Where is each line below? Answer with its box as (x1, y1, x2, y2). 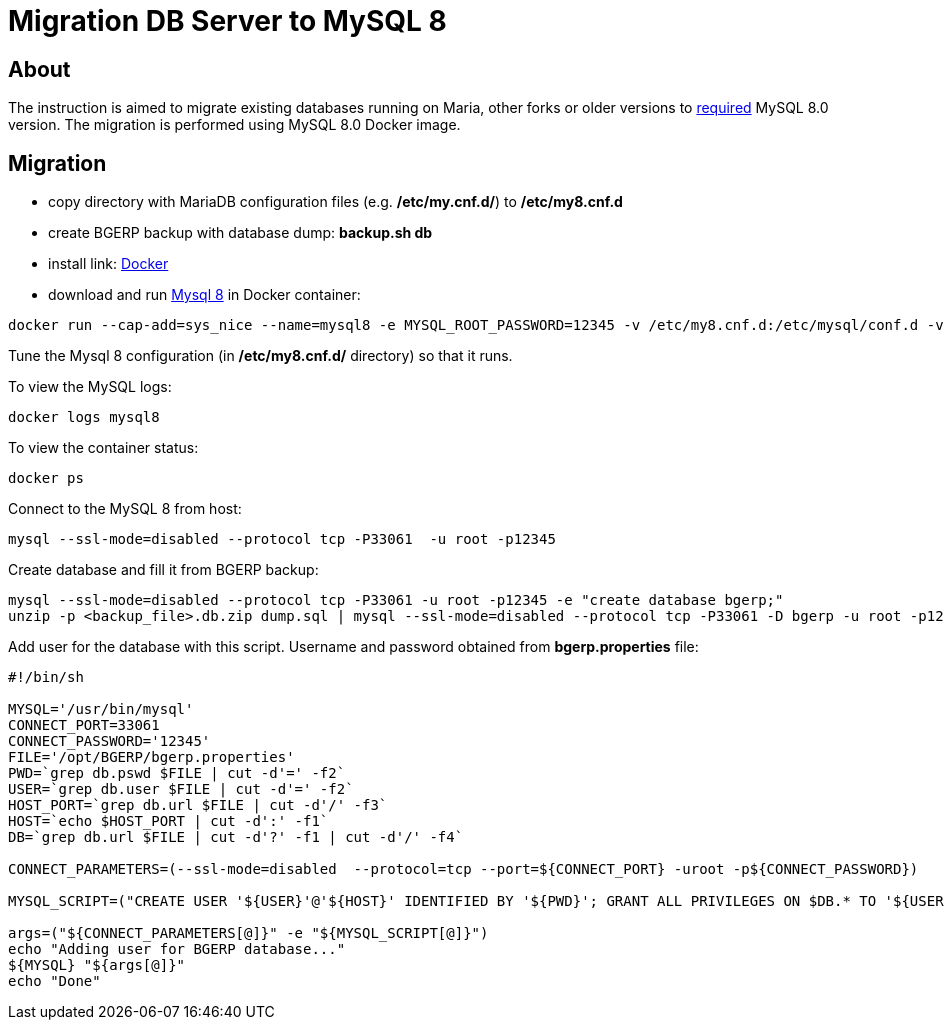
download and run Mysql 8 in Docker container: (48, 286, 361, 304)
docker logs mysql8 (8, 409, 160, 426)
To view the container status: (8, 439, 199, 457)
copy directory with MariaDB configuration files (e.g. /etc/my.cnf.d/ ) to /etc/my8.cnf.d (48, 193, 623, 211)
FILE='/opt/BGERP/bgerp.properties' (8, 749, 295, 766)
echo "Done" (8, 973, 101, 990)
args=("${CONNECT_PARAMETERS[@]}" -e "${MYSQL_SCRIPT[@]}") (8, 925, 489, 942)
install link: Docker (48, 255, 169, 273)
